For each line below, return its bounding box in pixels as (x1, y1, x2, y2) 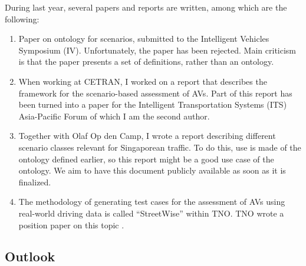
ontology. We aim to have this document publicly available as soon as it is (18, 164, 286, 177)
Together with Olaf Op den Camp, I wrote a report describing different (18, 129, 276, 142)
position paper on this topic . (18, 218, 124, 231)
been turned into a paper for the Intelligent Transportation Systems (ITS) (18, 98, 287, 111)
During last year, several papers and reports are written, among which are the (5, 1, 287, 13)
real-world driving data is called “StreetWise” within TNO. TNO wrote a (18, 207, 284, 219)
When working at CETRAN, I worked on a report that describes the (18, 75, 267, 87)
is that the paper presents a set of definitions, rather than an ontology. (18, 55, 274, 68)
